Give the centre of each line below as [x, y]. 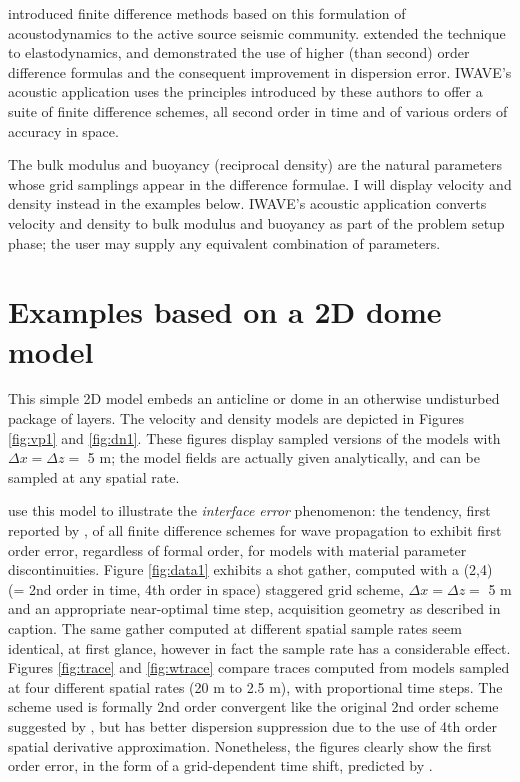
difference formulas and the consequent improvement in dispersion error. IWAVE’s [260, 71]
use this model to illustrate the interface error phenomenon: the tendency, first [249, 510]
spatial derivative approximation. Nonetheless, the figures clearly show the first [250, 745]
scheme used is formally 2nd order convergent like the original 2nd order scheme [253, 706]
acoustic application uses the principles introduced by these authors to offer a [245, 91]
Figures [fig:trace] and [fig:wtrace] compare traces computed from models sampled [259, 667]
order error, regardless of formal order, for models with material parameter [237, 549]
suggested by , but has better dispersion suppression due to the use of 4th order [252, 725]
